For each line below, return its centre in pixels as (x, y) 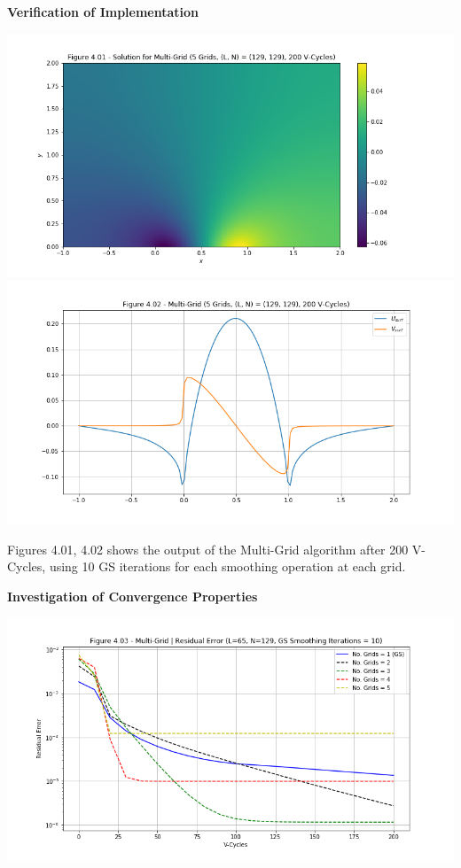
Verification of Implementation (103, 12)
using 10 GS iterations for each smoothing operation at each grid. (227, 566)
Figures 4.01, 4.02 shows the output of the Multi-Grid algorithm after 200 (208, 549)
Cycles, (27, 566)
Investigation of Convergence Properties (133, 596)
